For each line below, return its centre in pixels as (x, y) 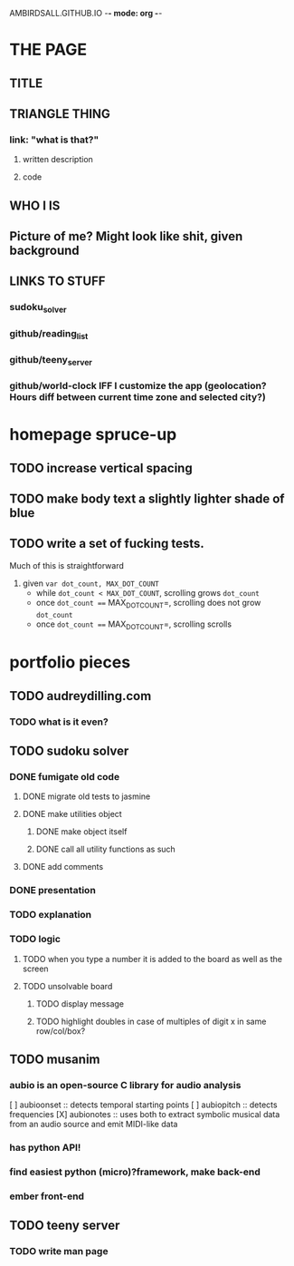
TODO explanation (51, 915)
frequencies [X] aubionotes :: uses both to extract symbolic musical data (145, 1115)
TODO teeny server (65, 1226)
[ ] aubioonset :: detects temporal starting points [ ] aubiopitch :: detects (143, 1105)
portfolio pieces (70, 662)
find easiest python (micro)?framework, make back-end (135, 1172)
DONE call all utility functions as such (106, 849)
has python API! (45, 1148)
